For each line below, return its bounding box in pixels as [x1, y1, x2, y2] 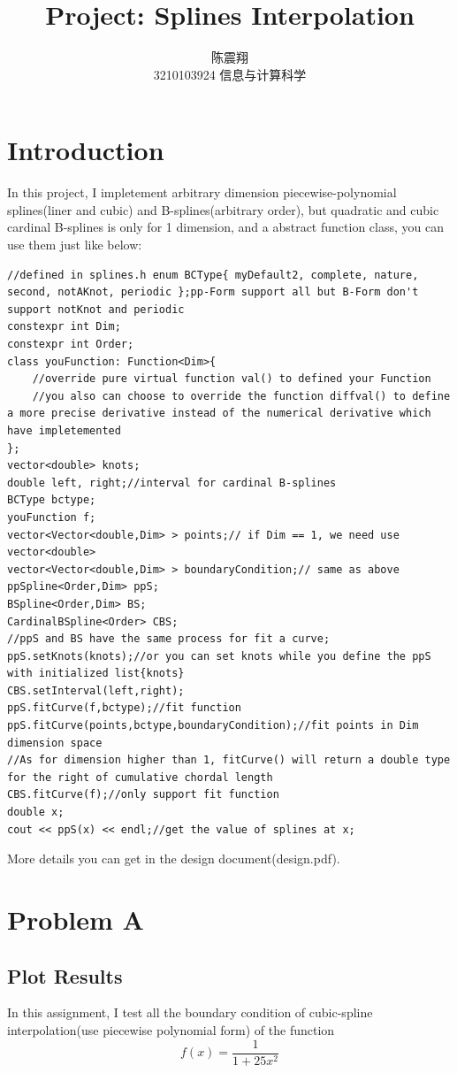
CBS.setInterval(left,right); [7, 684, 185, 697]
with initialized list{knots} [7, 667, 185, 680]
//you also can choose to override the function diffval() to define [32, 389, 451, 402]
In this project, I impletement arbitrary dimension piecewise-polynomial [7, 183, 397, 202]
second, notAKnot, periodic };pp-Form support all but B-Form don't [7, 286, 419, 299]
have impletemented [7, 424, 121, 437]
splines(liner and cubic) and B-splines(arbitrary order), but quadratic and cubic [7, 200, 439, 218]
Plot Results [7, 962, 123, 989]
